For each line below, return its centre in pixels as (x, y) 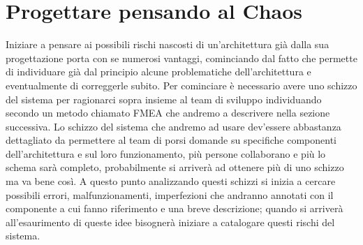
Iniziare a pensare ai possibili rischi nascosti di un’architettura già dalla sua (168, 44)
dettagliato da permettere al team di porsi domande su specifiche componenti (171, 140)
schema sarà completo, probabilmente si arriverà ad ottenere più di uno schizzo (175, 167)
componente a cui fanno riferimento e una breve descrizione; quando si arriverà (175, 208)
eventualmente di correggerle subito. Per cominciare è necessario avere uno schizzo (181, 85)
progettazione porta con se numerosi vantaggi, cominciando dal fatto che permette (181, 58)
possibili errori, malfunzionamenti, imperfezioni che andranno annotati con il (170, 194)
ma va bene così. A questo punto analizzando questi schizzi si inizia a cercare (171, 181)
